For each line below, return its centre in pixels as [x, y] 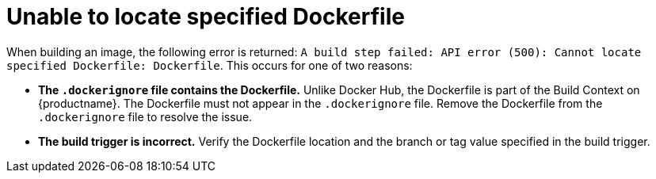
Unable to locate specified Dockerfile [206, 17]
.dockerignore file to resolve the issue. [145, 116]
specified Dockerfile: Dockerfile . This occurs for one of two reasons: [210, 65]
